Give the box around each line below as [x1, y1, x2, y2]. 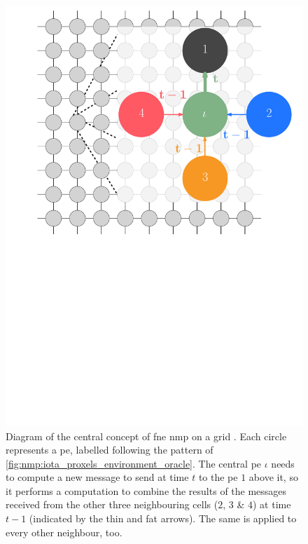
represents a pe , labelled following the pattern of [6, 442, 213, 457]
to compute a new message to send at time [6, 470, 189, 484]
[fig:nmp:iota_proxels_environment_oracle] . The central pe [6, 456, 262, 470]
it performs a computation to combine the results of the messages [6, 483, 287, 498]
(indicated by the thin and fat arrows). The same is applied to [29, 511, 297, 526]
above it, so [248, 470, 298, 484]
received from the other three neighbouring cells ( [6, 497, 218, 512]
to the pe [198, 470, 238, 484]
